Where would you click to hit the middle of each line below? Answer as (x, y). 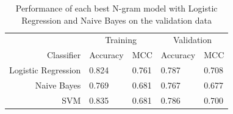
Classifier (64, 55)
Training (121, 40)
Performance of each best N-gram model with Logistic (116, 8)
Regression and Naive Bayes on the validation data (117, 20)
